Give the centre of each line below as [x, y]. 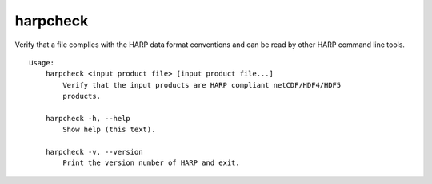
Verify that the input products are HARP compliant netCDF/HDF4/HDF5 [202, 85]
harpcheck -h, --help [88, 118]
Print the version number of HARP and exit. [151, 163]
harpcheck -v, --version [94, 152]
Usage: [42, 63]
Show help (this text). [109, 130]
